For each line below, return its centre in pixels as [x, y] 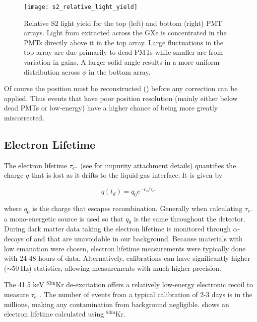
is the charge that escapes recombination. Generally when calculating [137, 208]
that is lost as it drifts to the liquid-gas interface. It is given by [127, 175]
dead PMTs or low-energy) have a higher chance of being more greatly [111, 108]
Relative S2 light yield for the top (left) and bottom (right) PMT [123, 23]
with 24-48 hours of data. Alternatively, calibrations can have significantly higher [127, 258]
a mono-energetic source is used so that [64, 218]
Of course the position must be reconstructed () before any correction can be [121, 88]
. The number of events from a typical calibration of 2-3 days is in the [146, 294]
